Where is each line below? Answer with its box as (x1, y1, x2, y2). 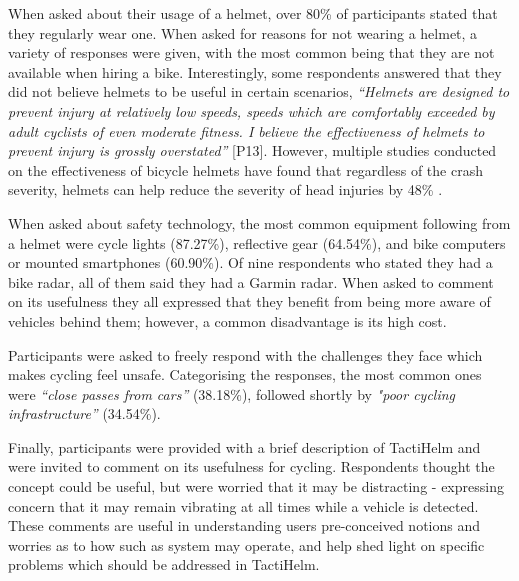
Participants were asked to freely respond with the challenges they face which (8, 344, 483, 365)
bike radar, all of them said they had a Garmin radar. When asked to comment (8, 271, 494, 292)
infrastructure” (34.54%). (8, 403, 161, 424)
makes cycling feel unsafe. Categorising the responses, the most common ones (8, 364, 482, 385)
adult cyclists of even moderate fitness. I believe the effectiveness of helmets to (8, 120, 485, 141)
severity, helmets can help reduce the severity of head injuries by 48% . (8, 179, 443, 200)
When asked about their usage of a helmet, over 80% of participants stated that (8, 3, 498, 23)
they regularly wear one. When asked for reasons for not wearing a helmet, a (8, 22, 478, 43)
